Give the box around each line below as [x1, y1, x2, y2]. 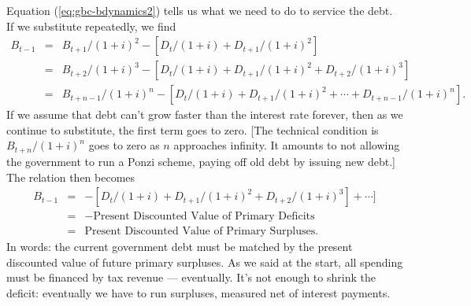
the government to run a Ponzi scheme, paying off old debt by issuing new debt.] [6, 153, 395, 169]
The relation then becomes [6, 168, 135, 185]
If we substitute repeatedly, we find [6, 17, 176, 34]
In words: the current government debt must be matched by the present [6, 238, 353, 255]
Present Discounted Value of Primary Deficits [93, 211, 315, 223]
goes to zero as [88, 137, 160, 153]
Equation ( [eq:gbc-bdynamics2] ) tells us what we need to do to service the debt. [6, 2, 393, 18]
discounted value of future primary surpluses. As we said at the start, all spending [6, 253, 403, 270]
